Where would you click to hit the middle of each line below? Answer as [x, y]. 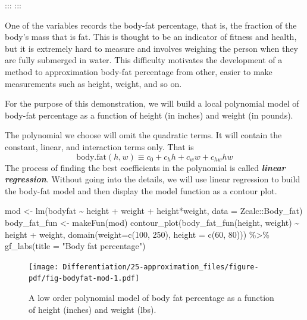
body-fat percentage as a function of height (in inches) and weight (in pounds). [149, 115]
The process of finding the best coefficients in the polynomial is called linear [145, 167]
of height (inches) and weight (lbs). [93, 309]
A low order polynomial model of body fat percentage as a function [151, 297]
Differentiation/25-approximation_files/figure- [161, 267]
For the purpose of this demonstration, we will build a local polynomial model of [152, 103]
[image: [44, 267]
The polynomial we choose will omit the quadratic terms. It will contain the [143, 135]
